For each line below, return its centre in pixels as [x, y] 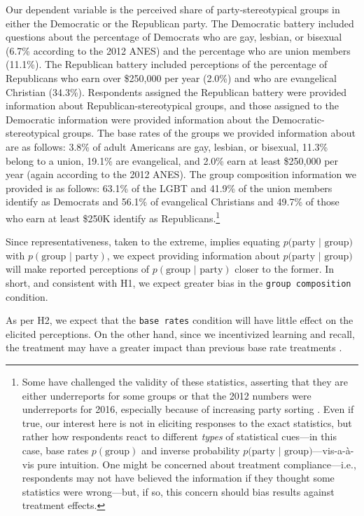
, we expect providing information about [193, 255]
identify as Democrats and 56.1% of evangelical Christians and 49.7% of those [173, 202]
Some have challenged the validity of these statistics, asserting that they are [185, 382]
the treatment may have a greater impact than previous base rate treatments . [174, 347]
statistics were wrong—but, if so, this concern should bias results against [178, 491]
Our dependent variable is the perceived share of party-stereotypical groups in [173, 9]
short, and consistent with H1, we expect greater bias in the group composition [178, 282]
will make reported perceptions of [78, 269]
